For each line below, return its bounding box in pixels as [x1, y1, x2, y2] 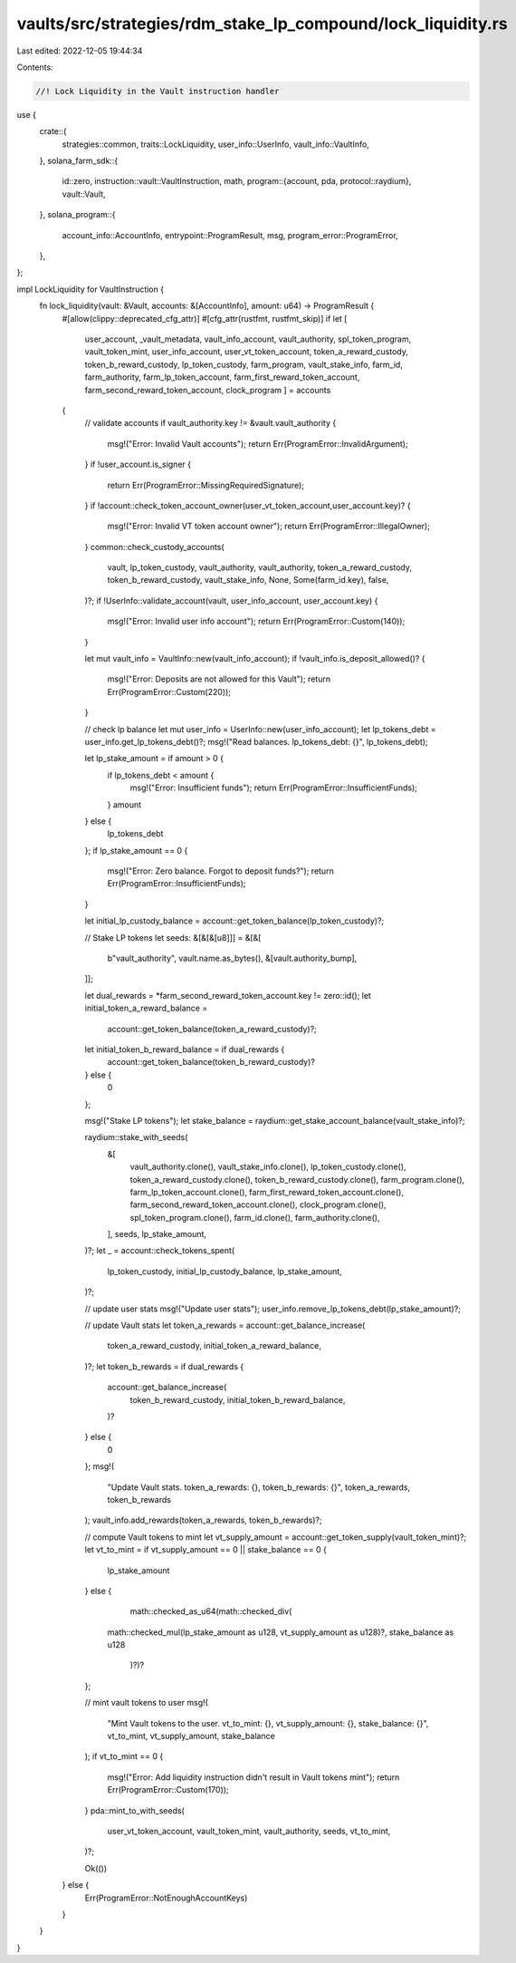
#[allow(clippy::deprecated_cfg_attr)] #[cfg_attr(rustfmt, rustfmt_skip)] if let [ [62, 313, 348, 324]
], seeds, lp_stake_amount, [107, 1229, 207, 1240]
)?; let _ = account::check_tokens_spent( [84, 1245, 235, 1256]
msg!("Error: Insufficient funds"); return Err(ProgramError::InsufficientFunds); [129, 782, 418, 793]
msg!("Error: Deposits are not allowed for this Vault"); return [107, 673, 330, 684]
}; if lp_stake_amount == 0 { [84, 845, 188, 856]
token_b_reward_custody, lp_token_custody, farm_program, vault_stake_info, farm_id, [84, 359, 403, 370]
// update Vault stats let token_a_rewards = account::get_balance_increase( [84, 1320, 366, 1331]
